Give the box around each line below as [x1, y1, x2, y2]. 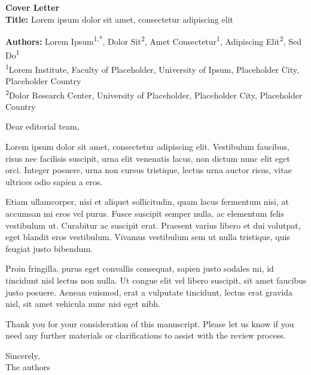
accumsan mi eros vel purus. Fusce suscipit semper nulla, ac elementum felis [5, 207, 284, 219]
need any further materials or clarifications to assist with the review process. [5, 329, 286, 342]
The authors [5, 361, 50, 373]
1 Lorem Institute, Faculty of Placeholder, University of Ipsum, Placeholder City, [5, 61, 299, 75]
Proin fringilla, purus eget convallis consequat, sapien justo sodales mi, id [5, 262, 274, 275]
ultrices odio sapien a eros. [5, 175, 103, 187]
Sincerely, [5, 349, 40, 361]
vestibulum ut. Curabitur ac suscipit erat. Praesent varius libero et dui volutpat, [5, 219, 301, 231]
